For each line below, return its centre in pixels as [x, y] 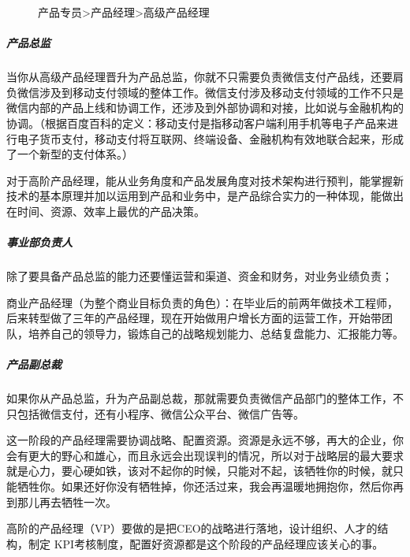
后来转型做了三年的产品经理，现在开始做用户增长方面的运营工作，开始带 [194, 318]
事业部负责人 [39, 242]
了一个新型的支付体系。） [70, 154]
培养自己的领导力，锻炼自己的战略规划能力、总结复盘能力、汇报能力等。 [216, 333]
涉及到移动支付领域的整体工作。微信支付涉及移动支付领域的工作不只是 [221, 92]
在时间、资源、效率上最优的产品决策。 [106, 211]
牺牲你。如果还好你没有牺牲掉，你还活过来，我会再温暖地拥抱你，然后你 [205, 486]
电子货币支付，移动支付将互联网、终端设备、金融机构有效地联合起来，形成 [210, 138]
